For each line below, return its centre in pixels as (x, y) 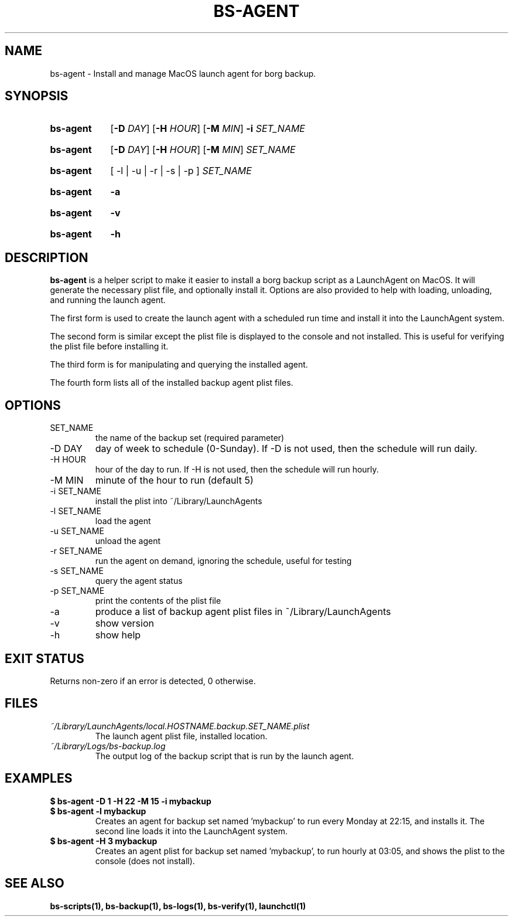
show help (118, 635)
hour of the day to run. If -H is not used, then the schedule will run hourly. (237, 470)
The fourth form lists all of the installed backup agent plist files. (172, 383)
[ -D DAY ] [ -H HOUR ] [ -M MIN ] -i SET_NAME (208, 129)
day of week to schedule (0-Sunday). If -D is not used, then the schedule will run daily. (286, 449)
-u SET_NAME (77, 531)
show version (124, 623)
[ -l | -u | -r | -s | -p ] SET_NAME (181, 171)
